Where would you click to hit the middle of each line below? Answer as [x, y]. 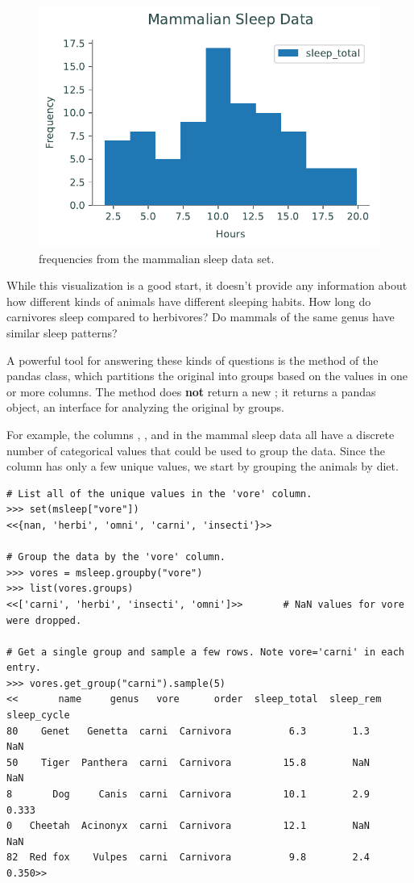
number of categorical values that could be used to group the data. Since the [196, 450]
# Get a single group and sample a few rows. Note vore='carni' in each [205, 652]
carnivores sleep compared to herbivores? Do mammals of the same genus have [201, 317]
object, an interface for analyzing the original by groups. [145, 407]
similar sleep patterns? [62, 333]
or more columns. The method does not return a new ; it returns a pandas [191, 391]
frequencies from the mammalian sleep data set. [157, 258]
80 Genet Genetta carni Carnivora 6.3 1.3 [188, 731]
